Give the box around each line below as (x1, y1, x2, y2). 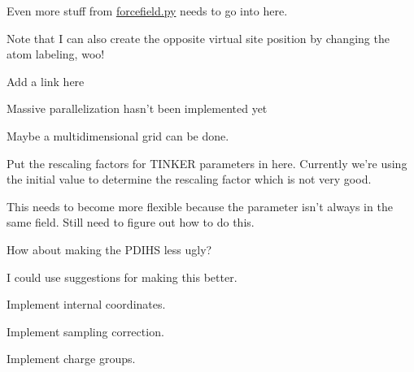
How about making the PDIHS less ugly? (7, 240, 212, 257)
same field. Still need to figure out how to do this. (7, 214, 255, 231)
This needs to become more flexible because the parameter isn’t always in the (7, 197, 393, 214)
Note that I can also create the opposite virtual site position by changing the (7, 29, 390, 46)
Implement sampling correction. (7, 322, 164, 340)
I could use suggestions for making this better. (7, 268, 238, 285)
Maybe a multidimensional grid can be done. (7, 127, 229, 144)
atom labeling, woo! (7, 45, 105, 63)
